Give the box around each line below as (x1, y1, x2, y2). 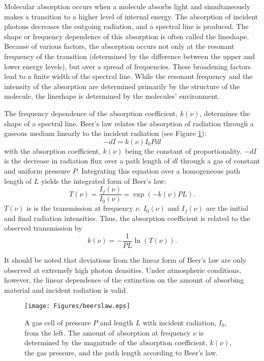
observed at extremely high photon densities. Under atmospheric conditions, (4, 264, 242, 275)
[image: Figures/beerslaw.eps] (24, 302, 130, 310)
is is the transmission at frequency (26, 203, 133, 213)
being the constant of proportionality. (125, 145, 242, 156)
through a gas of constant (180, 155, 260, 166)
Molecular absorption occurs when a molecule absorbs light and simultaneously (4, 1, 251, 11)
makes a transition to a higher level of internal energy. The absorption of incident (4, 11, 258, 21)
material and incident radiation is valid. (4, 284, 128, 295)
